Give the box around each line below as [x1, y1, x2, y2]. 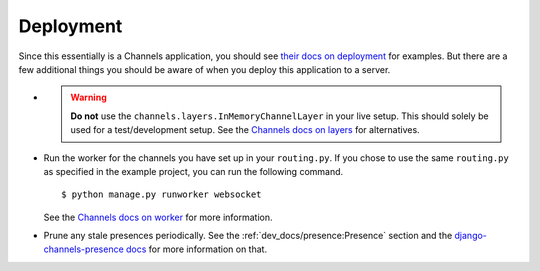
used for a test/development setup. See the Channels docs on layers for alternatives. [70, 124, 420, 136]
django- [454, 230, 487, 242]
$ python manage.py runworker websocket [61, 189, 262, 200]
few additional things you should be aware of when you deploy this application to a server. [18, 63, 391, 75]
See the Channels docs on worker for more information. [43, 211, 274, 223]
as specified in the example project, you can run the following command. [43, 165, 344, 177]
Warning [70, 91, 107, 104]
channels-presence [43, 243, 124, 255]
